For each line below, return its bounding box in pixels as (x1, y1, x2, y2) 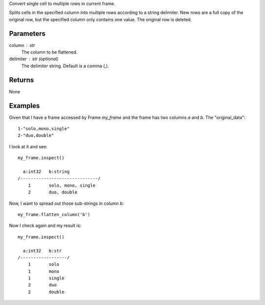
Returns (9, 76, 34, 84)
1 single (27, 276, 65, 281)
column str (9, 42, 35, 48)
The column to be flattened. (21, 49, 78, 55)
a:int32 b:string (23, 169, 70, 174)
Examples (9, 101, 40, 110)
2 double (27, 289, 65, 295)
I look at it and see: (9, 143, 48, 149)
